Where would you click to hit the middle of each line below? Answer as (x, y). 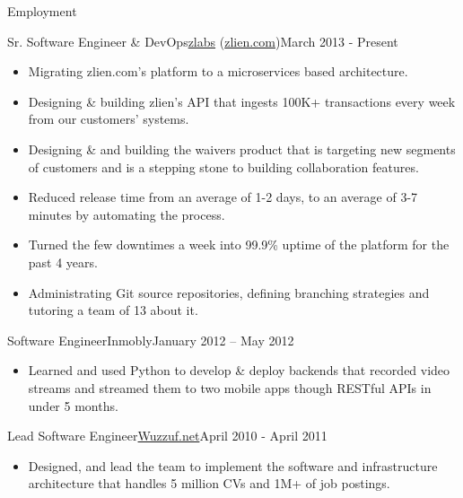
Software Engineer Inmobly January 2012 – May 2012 (151, 340)
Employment (42, 11)
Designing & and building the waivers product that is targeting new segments (242, 149)
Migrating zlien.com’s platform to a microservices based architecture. (218, 71)
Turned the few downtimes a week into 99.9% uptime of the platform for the (239, 245)
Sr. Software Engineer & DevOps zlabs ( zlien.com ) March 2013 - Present (203, 41)
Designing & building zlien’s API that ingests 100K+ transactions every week (242, 101)
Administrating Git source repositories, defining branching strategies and (229, 292)
